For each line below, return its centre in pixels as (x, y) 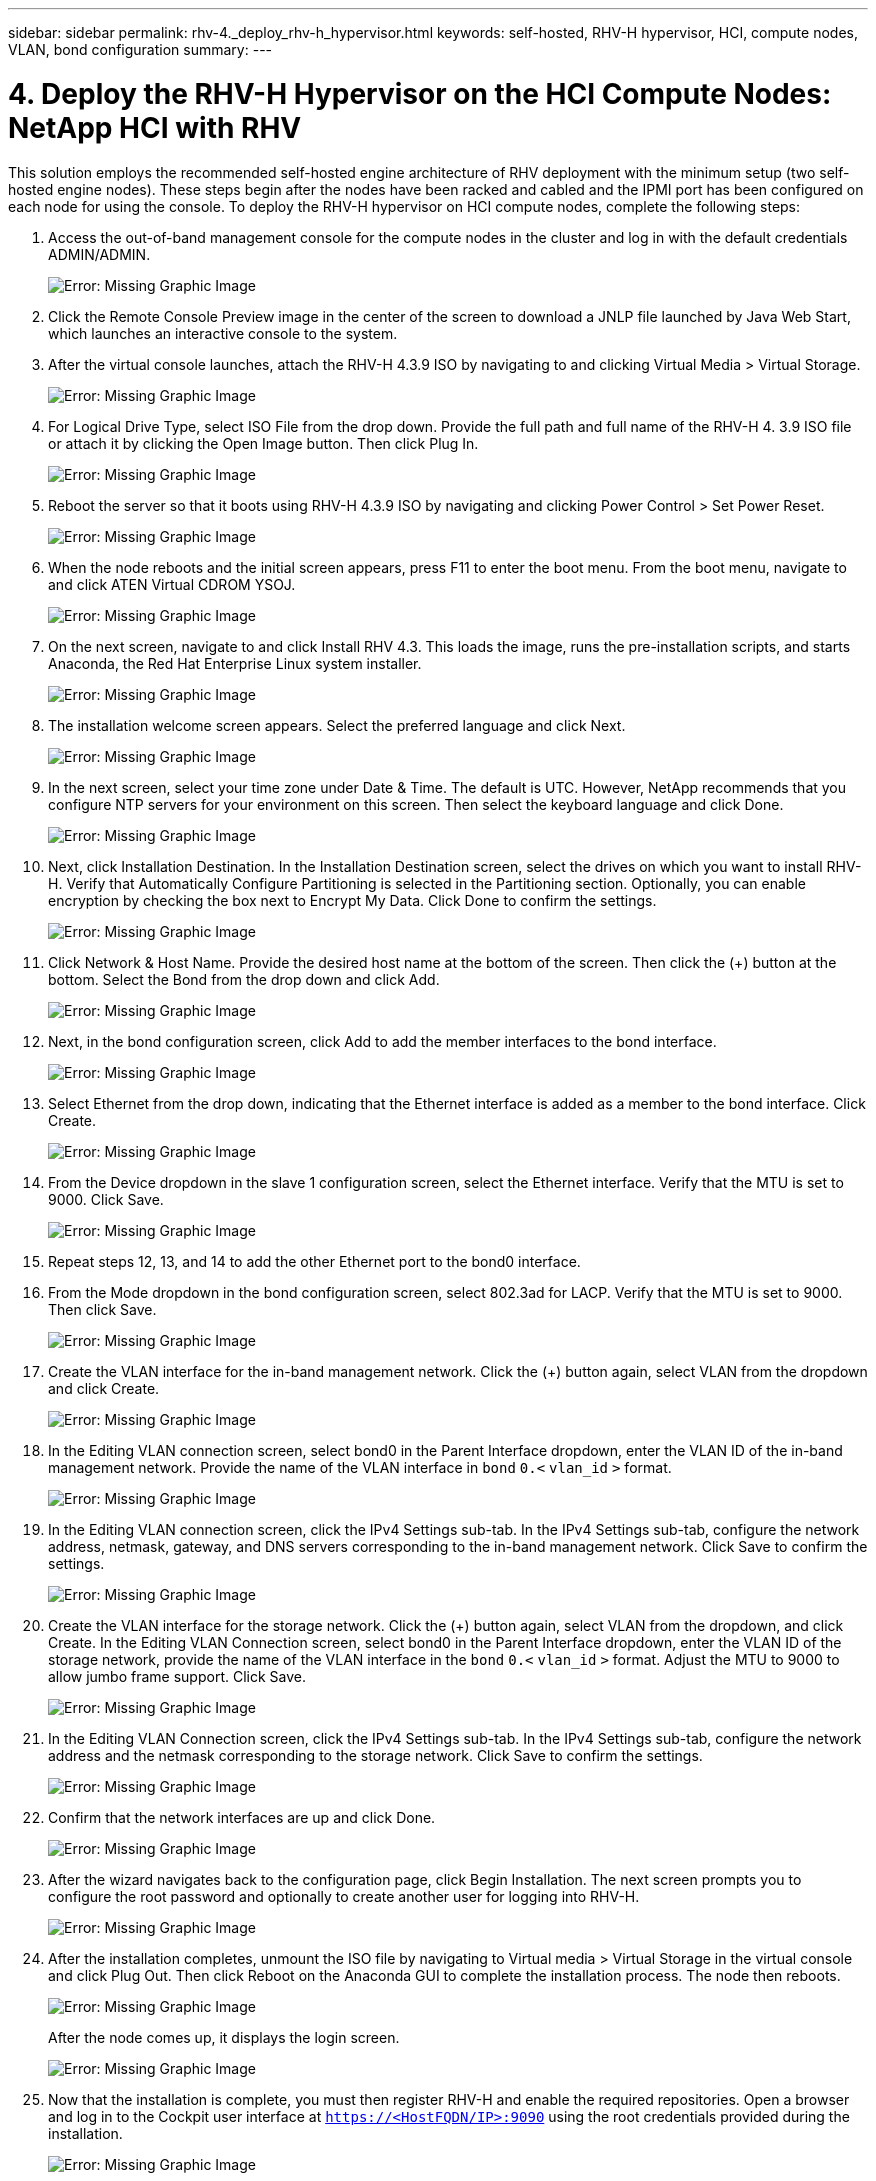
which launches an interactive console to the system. (223, 333)
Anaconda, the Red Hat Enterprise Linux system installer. (235, 663)
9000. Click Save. (106, 1199)
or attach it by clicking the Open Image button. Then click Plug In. (263, 443)
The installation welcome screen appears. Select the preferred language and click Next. (337, 725)
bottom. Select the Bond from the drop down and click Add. (244, 979)
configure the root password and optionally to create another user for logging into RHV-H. (344, 1896)
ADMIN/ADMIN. (99, 254)
